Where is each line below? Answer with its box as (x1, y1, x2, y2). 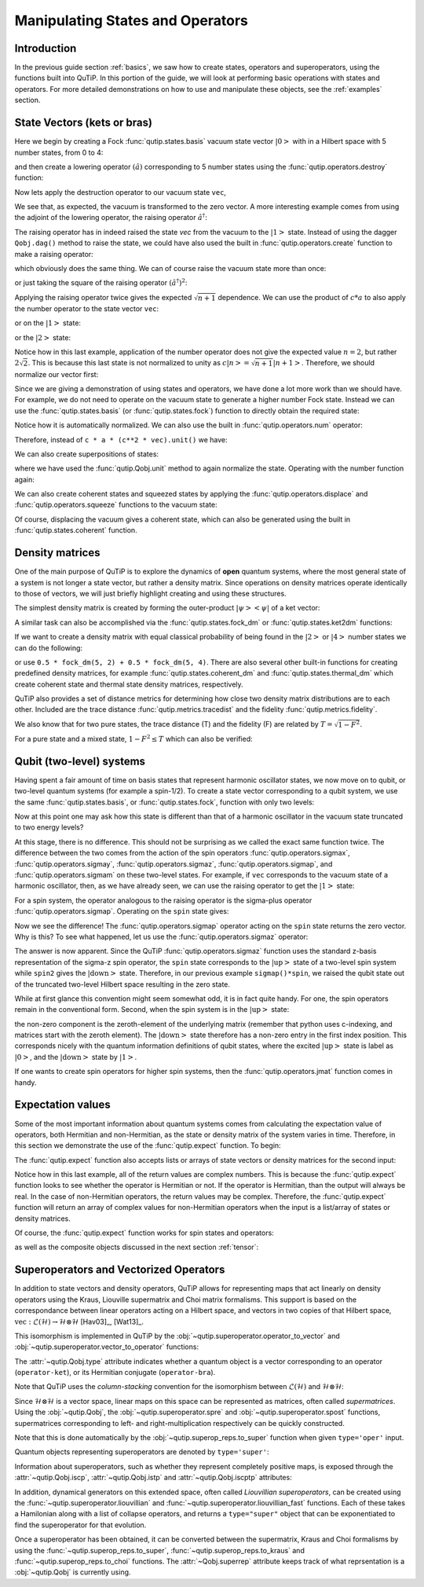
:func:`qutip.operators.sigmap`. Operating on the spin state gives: (14, 907, 229, 916)
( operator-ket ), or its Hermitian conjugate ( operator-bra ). (14, 1368, 216, 1377)
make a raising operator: (14, 249, 93, 258)
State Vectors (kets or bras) (14, 116, 153, 130)
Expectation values (14, 1098, 111, 1112)
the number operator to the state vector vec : (14, 303, 159, 313)
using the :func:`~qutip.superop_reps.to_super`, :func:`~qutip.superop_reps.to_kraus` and (14, 1545, 305, 1555)
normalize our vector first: (14, 369, 99, 379)
